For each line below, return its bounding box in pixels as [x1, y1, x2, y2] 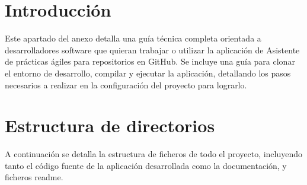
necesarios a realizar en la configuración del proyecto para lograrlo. [5, 78, 247, 91]
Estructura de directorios [5, 113, 215, 138]
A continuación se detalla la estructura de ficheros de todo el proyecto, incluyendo [5, 148, 303, 160]
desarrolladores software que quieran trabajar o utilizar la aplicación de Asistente [5, 43, 300, 56]
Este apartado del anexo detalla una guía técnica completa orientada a [5, 32, 261, 44]
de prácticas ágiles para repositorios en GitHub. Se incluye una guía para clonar [5, 55, 295, 68]
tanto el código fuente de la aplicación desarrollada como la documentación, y [5, 159, 287, 171]
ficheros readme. [5, 171, 63, 183]
